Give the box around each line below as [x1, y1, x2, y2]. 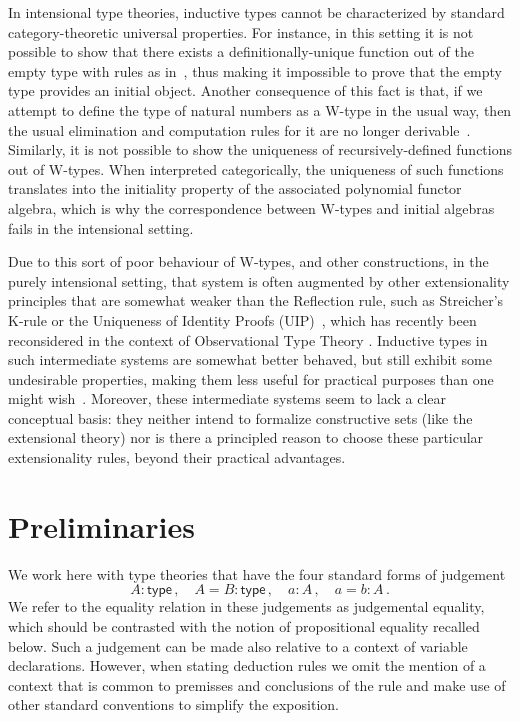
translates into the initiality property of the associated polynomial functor [8, 178, 462, 199]
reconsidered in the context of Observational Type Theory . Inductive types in [8, 329, 488, 350]
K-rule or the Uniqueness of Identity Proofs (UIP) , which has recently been [8, 309, 477, 330]
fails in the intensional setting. [8, 217, 194, 238]
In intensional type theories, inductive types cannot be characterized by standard [8, 2, 505, 22]
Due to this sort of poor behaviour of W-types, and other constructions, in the [8, 251, 489, 272]
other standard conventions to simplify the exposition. [8, 694, 339, 715]
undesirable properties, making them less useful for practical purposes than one [8, 368, 494, 389]
